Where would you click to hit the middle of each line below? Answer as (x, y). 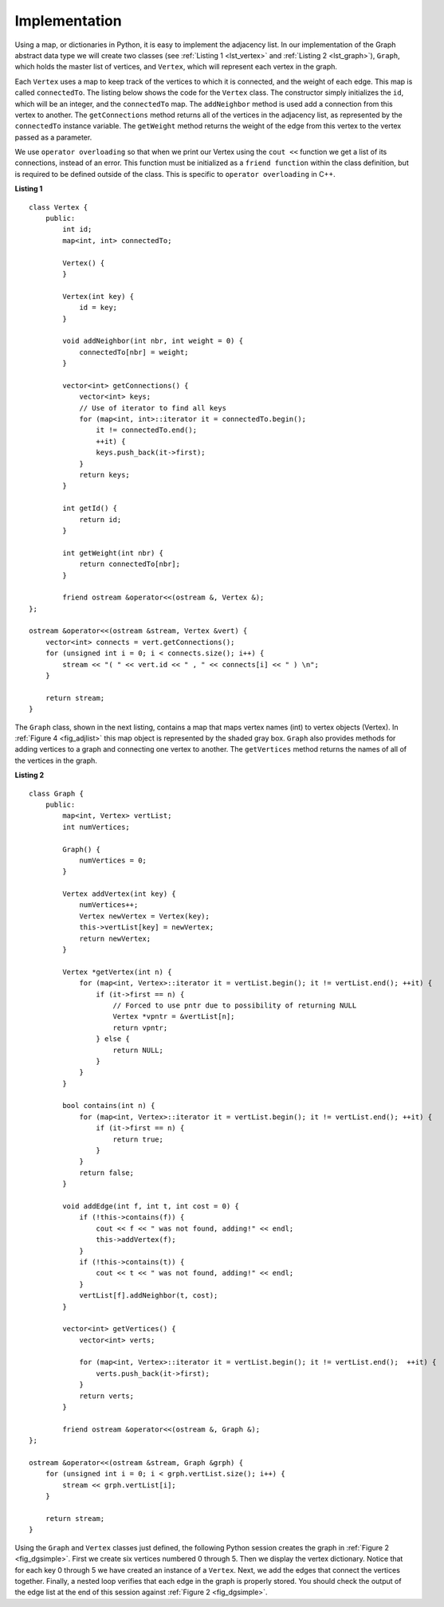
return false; (107, 1173)
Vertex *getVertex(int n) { (117, 972)
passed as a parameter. (53, 137)
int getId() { (90, 509)
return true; (138, 1139)
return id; (100, 519)
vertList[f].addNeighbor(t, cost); (149, 1296)
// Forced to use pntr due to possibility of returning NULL (235, 1005)
